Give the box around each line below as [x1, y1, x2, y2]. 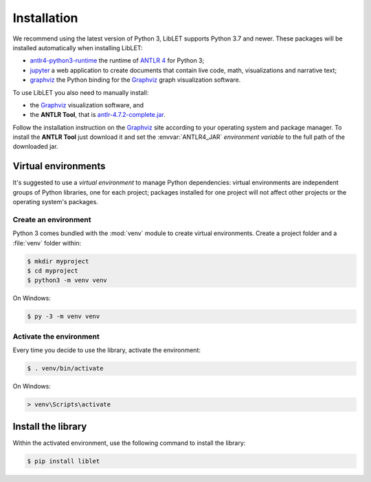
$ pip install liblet [27, 457, 100, 465]
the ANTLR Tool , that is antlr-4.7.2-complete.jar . [30, 111, 166, 119]
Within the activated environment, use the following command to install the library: [12, 439, 246, 447]
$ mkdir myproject [27, 257, 89, 265]
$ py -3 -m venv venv [27, 313, 100, 320]
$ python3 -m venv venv [27, 276, 108, 285]
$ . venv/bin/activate [27, 364, 104, 373]
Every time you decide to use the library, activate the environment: [12, 346, 201, 354]
